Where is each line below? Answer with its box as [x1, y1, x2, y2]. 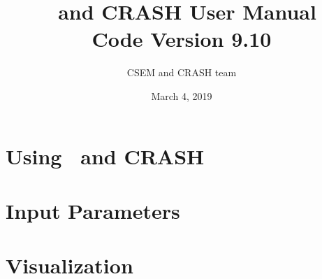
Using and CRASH [6, 141, 205, 170]
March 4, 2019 [151, 88, 212, 103]
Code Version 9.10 [92, 24, 272, 53]
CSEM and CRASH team [126, 65, 237, 80]
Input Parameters [6, 196, 180, 224]
